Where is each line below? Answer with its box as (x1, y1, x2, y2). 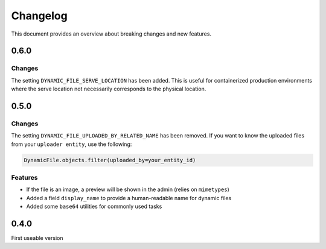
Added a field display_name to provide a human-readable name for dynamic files (26, 194, 232, 201)
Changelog (11, 9, 68, 22)
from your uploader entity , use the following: (11, 140, 132, 148)
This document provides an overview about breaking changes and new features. (11, 30, 211, 37)
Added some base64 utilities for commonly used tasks (26, 203, 162, 210)
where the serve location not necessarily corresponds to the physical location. (11, 85, 206, 93)
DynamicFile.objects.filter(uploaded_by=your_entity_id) (24, 157, 196, 163)
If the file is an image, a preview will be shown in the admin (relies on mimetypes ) (26, 186, 229, 193)
